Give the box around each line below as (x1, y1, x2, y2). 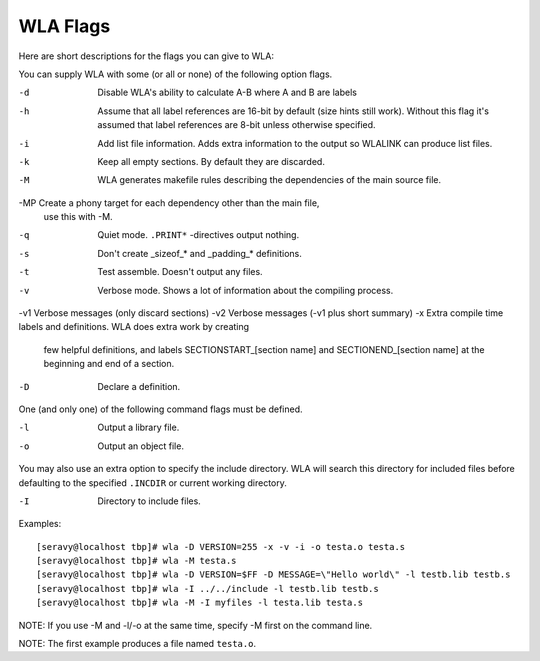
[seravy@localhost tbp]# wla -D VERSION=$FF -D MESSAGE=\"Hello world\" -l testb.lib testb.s (36, 569, 511, 580)
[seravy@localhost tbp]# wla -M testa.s (36, 555, 237, 567)
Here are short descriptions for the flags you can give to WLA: (18, 50, 275, 62)
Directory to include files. (97, 495, 202, 507)
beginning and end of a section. (43, 358, 175, 370)
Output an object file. (97, 440, 185, 452)
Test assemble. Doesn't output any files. (97, 266, 264, 278)
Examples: (18, 518, 62, 530)
